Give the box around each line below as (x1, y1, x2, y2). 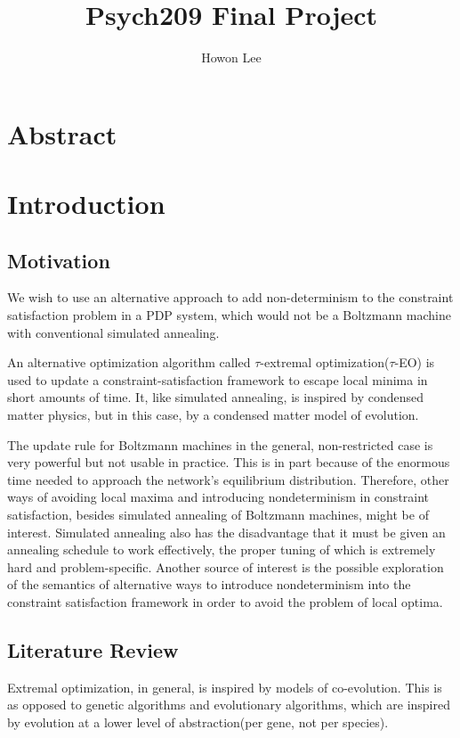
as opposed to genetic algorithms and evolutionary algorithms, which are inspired (7, 695, 450, 714)
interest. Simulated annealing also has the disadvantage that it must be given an (7, 522, 446, 541)
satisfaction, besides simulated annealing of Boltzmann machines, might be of (7, 505, 429, 524)
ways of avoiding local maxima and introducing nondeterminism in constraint (7, 488, 430, 506)
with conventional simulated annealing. (7, 323, 220, 341)
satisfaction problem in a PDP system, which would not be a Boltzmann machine (7, 306, 451, 324)
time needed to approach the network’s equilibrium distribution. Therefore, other (7, 470, 449, 488)
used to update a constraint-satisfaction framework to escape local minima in (7, 370, 428, 389)
